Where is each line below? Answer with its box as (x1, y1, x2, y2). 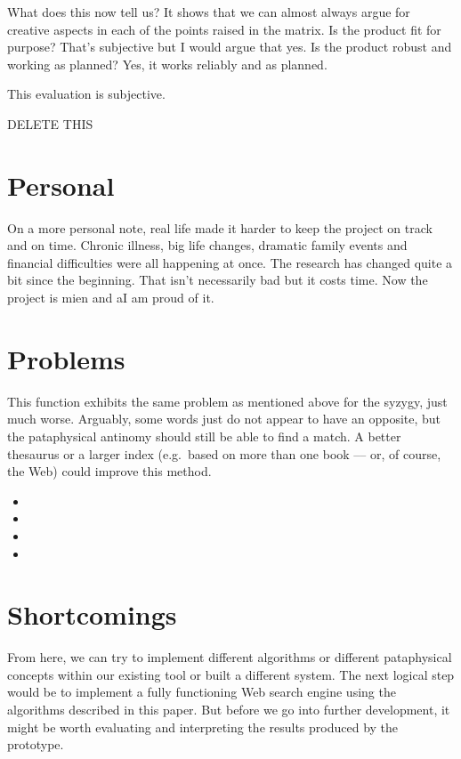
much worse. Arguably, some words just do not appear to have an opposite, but (7, 409, 441, 428)
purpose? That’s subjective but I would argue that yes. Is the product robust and (7, 37, 452, 56)
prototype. (7, 735, 64, 754)
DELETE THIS (7, 114, 93, 133)
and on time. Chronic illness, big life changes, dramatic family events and (7, 236, 408, 254)
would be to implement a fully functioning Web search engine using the (7, 682, 396, 701)
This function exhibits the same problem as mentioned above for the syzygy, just (7, 392, 448, 410)
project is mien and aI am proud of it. (7, 288, 214, 307)
